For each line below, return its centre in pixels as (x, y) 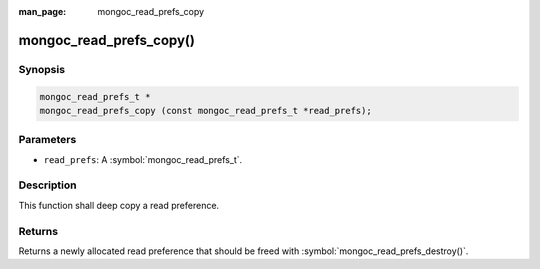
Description (47, 185)
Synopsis (41, 69)
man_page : (42, 11)
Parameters (47, 140)
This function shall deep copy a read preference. (119, 205)
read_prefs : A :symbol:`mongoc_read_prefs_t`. (143, 159)
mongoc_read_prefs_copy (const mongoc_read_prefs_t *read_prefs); (205, 110)
